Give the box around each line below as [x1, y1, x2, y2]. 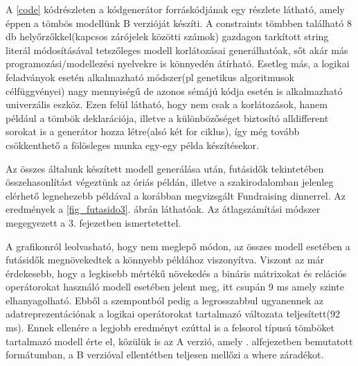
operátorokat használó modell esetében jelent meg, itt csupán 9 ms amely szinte [6, 279, 344, 294]
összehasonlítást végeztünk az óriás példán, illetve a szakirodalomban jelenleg [6, 175, 334, 189]
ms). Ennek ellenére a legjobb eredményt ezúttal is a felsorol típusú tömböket [6, 320, 335, 335]
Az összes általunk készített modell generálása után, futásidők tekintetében [6, 161, 324, 175]
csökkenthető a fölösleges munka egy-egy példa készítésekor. [6, 137, 259, 152]
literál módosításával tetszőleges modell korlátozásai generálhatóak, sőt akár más [6, 42, 348, 57]
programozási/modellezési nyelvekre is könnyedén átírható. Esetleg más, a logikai [6, 56, 350, 71]
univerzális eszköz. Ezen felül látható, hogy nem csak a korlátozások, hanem [6, 97, 328, 112]
